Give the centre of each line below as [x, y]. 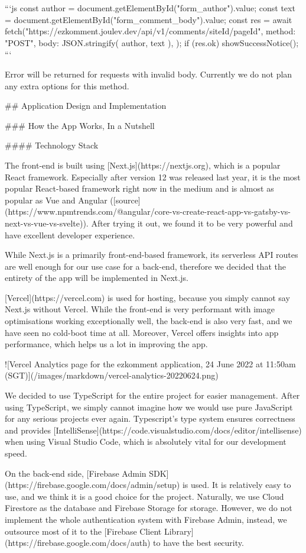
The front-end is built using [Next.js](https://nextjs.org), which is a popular [143, 165]
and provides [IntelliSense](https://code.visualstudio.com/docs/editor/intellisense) [153, 430]
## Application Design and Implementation [86, 106]
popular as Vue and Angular [56, 200]
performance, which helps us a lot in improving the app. [106, 344]
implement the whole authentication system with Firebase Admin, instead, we [146, 519]
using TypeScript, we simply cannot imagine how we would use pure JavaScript [149, 407]
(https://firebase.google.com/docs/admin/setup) [92, 485]
